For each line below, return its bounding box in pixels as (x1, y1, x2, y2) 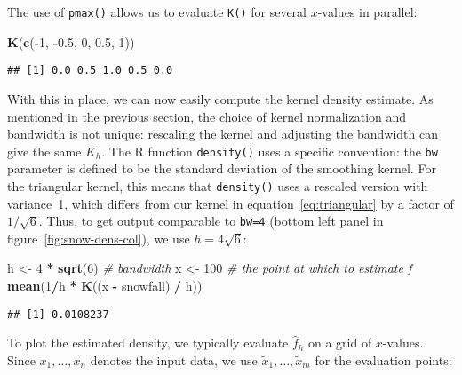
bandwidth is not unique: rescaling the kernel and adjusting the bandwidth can (7, 124, 438, 143)
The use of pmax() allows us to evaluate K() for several (7, 3, 307, 20)
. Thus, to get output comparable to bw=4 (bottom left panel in (38, 211, 384, 230)
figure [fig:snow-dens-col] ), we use (7, 228, 190, 247)
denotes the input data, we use (90, 350, 258, 369)
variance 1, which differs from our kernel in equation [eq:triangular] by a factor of (7, 194, 454, 212)
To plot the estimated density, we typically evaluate (7, 333, 289, 352)
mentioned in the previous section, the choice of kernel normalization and (7, 107, 407, 125)
